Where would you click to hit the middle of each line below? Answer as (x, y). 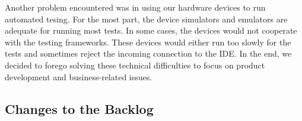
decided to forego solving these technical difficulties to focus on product (135, 65)
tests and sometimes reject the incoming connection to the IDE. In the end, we (148, 53)
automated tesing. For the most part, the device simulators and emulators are (146, 19)
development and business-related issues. (79, 76)
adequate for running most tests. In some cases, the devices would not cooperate (151, 30)
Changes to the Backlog (79, 108)
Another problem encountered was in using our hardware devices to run (135, 7)
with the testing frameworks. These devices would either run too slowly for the (148, 42)
